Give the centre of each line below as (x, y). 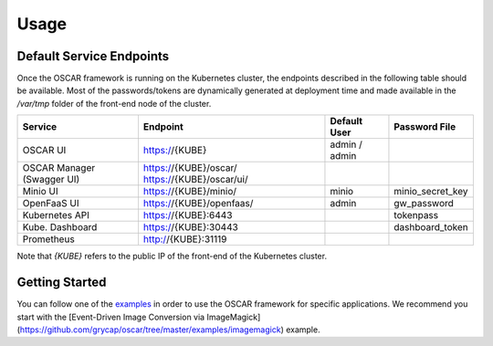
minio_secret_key (431, 192)
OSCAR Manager (59, 168)
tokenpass (416, 215)
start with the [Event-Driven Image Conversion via (111, 317)
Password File (425, 127)
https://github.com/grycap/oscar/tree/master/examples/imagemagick (151, 330)
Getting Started (62, 283)
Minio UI (40, 192)
